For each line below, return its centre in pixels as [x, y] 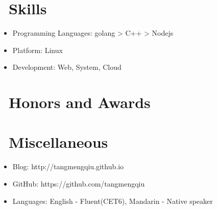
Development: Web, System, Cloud [67, 67]
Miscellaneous [58, 142]
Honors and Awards [80, 102]
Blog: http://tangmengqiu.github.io [68, 166]
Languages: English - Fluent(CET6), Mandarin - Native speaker [113, 201]
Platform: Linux [38, 50]
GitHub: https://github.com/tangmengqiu [79, 183]
